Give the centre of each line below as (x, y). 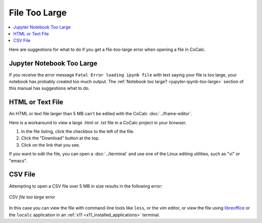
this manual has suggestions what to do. (49, 88)
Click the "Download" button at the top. (60, 138)
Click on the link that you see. (51, 145)
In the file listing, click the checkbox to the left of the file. (78, 132)
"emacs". (18, 161)
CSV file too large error (32, 197)
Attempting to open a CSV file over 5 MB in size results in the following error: (86, 186)
